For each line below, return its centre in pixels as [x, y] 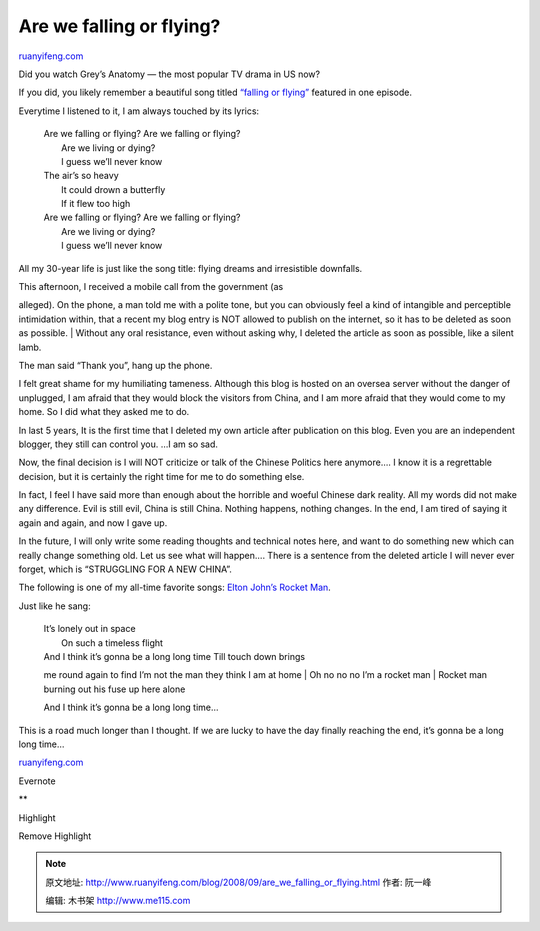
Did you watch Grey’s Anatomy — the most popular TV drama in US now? [169, 74]
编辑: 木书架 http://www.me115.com [118, 901]
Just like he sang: [54, 606]
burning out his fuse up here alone [114, 689]
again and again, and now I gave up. [93, 522]
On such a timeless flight [112, 642]
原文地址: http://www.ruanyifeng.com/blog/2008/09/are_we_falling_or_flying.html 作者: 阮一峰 [238, 882]
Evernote [37, 781]
